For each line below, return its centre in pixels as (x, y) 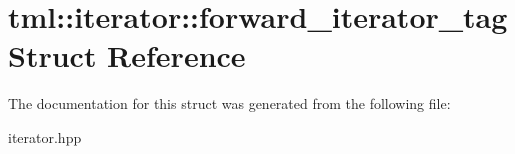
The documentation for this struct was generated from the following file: (229, 103)
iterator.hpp (45, 136)
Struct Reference (127, 55)
